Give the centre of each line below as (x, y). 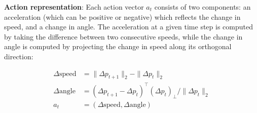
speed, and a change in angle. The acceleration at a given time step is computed (128, 27)
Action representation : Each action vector (74, 7)
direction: (19, 56)
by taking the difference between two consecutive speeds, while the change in (123, 36)
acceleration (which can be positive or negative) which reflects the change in (122, 16)
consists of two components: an (203, 7)
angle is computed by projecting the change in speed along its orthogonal (118, 46)
